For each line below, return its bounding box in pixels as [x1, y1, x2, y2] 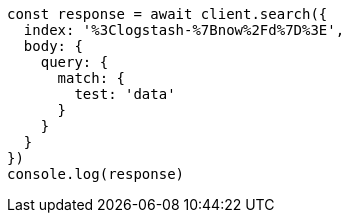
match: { [57, 70, 126, 86]
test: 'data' [74, 86, 176, 102]
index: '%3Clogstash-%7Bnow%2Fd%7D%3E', [23, 22, 345, 38]
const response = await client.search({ [7, 6, 328, 22]
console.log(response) [7, 166, 185, 182]
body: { [23, 38, 83, 54]
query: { [40, 54, 109, 70]
